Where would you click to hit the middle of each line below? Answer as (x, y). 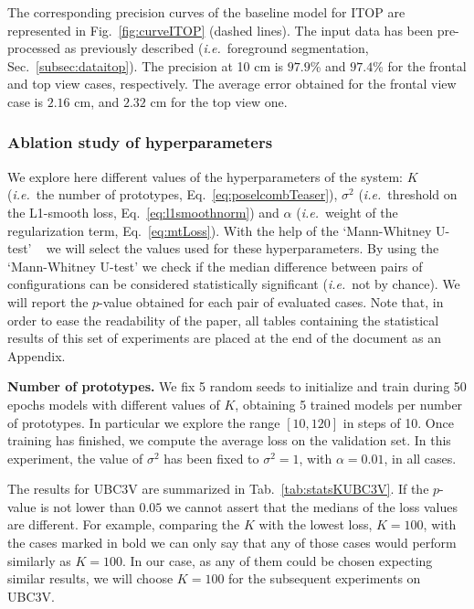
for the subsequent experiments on (325, 578)
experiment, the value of (75, 458)
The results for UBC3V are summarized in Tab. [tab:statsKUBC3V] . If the (218, 489)
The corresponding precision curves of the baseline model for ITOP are (206, 12)
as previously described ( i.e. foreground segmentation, (216, 48)
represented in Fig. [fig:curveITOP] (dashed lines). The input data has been (220, 30)
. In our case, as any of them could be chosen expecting (278, 560)
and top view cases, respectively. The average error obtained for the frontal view (232, 84)
